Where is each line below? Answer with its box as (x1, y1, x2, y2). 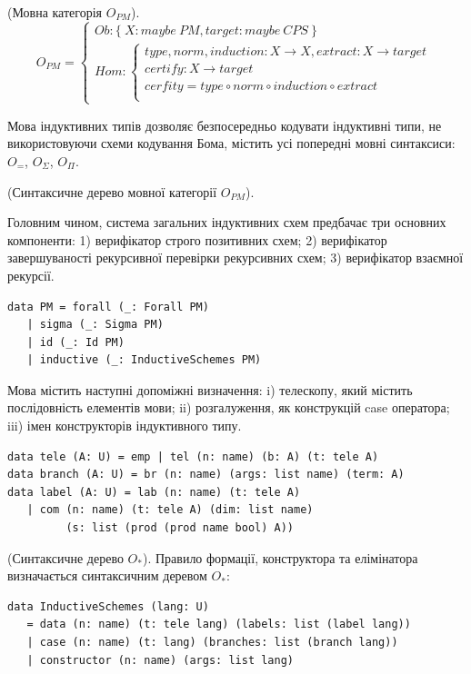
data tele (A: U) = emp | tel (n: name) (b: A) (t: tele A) (7, 450, 379, 463)
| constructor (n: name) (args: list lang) (26, 653, 294, 667)
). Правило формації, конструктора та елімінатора (142, 548, 418, 567)
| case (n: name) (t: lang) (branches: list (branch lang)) (26, 636, 398, 649)
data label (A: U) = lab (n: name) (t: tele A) (7, 485, 301, 499)
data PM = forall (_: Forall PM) (7, 300, 209, 313)
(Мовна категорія (7, 3, 103, 21)
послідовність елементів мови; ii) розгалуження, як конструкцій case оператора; (7, 398, 450, 417)
